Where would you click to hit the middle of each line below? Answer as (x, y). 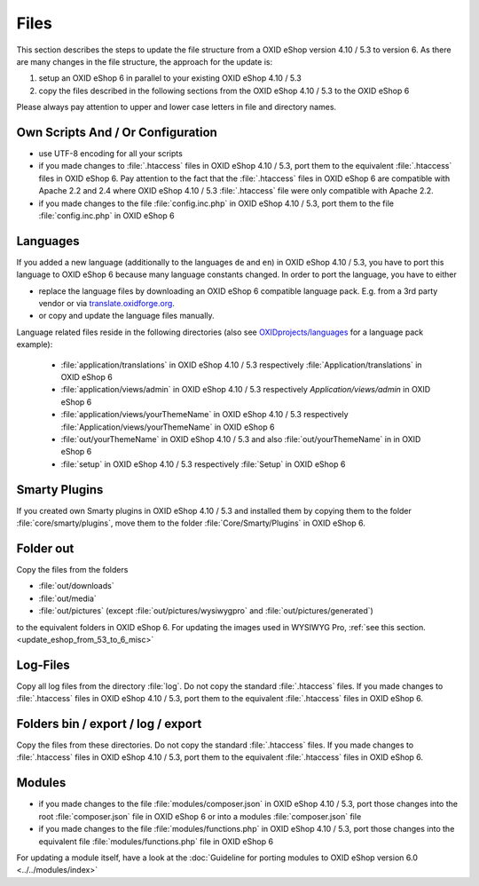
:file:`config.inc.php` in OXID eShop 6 (106, 215)
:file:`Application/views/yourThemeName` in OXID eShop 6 (168, 427)
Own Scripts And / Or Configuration (117, 132)
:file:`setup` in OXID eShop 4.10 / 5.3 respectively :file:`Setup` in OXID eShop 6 (203, 464)
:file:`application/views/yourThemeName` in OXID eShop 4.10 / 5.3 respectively (205, 415)
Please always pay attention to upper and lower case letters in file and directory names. (177, 107)
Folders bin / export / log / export (109, 724)
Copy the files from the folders (72, 569)
